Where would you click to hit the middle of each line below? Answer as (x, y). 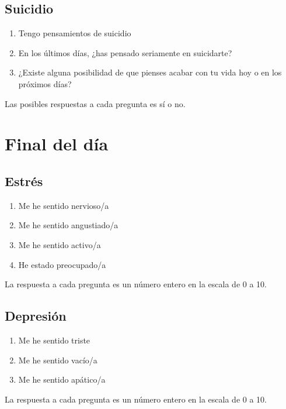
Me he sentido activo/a (60, 244)
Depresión (36, 316)
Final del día (57, 144)
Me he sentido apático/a (62, 379)
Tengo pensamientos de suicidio (75, 33)
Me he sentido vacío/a (58, 360)
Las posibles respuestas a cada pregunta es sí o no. (95, 103)
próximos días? (45, 83)
